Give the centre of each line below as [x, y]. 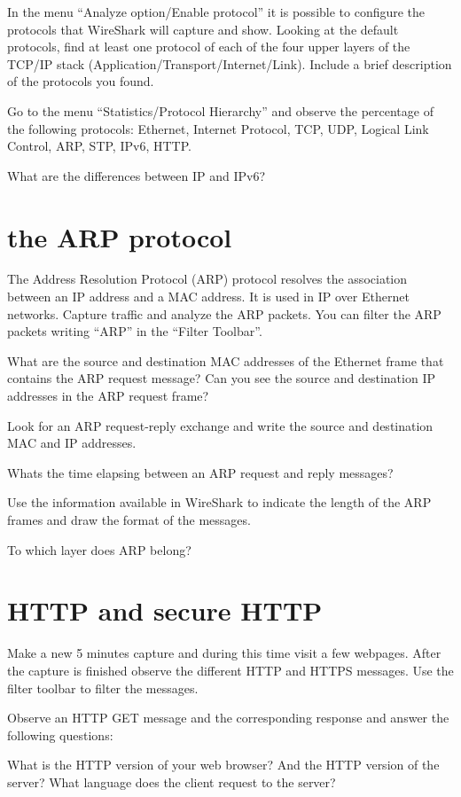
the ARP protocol [120, 236]
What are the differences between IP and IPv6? [137, 175]
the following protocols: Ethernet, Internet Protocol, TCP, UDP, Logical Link [218, 128]
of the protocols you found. [81, 81]
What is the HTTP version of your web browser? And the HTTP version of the [223, 765]
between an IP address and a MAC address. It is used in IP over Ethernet [208, 297]
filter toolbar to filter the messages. [103, 688]
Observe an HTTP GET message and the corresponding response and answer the [228, 718]
